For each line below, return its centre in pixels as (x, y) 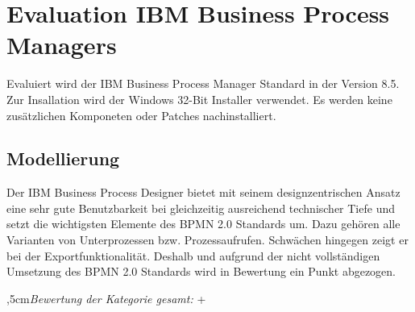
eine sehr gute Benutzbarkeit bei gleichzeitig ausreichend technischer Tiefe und (201, 208)
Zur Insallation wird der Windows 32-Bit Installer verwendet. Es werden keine (199, 99)
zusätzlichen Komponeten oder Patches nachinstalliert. (141, 115)
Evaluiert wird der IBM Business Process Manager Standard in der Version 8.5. (203, 83)
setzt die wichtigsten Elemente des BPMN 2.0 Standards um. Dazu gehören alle (203, 224)
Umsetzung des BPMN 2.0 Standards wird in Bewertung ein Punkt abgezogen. (201, 271)
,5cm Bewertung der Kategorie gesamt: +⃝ (108, 298)
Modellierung (63, 158)
